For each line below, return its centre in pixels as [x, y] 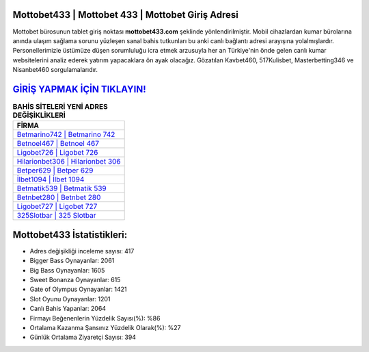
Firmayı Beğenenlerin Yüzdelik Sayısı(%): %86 [95, 318]
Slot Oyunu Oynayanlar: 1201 [70, 299]
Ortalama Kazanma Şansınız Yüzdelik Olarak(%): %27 [105, 328]
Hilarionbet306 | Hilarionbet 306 [69, 162]
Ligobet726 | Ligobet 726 [57, 153]
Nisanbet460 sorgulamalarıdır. [55, 70]
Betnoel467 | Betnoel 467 [58, 144]
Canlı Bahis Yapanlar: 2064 [68, 309]
